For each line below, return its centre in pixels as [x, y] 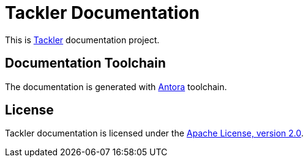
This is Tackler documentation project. [82, 40]
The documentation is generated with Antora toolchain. [116, 86]
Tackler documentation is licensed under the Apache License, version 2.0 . [154, 133]
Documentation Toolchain [85, 63]
